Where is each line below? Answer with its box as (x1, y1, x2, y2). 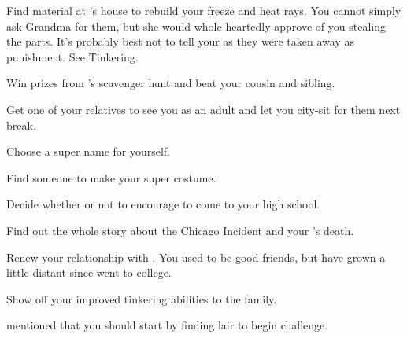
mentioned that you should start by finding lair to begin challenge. (6, 317, 328, 333)
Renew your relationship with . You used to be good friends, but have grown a (6, 248, 386, 265)
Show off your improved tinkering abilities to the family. (6, 290, 277, 307)
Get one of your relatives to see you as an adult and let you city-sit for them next (6, 101, 401, 117)
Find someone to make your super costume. (6, 169, 216, 186)
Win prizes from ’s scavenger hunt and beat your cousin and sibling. (6, 75, 335, 91)
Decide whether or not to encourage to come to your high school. (6, 196, 320, 212)
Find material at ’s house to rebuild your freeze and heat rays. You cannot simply (6, 2, 401, 18)
